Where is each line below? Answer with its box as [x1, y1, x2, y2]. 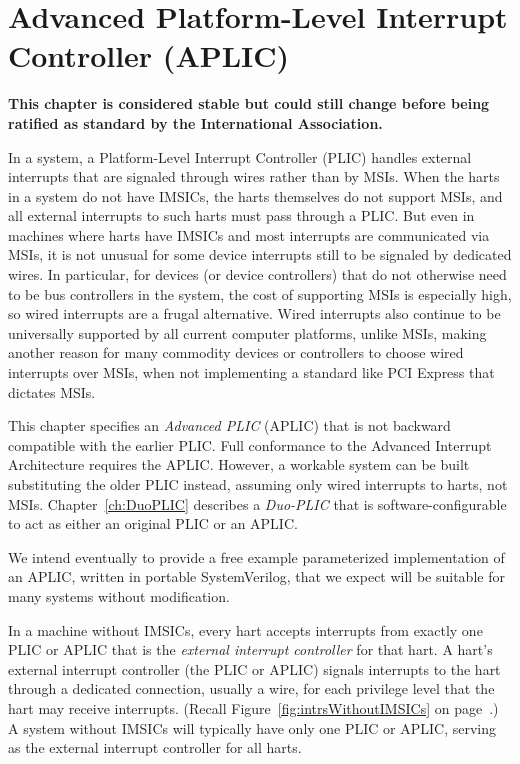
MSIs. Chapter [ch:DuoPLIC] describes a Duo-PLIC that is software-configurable [8, 493, 507, 514]
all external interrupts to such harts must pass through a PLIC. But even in [8, 205, 475, 226]
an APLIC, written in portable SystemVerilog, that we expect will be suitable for [8, 566, 505, 587]
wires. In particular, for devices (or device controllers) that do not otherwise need [8, 264, 507, 285]
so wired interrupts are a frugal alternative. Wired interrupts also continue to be [8, 303, 501, 324]
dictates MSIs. [8, 381, 96, 402]
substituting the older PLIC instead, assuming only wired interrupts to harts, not [8, 474, 508, 494]
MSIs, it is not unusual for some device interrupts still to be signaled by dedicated [8, 244, 512, 265]
